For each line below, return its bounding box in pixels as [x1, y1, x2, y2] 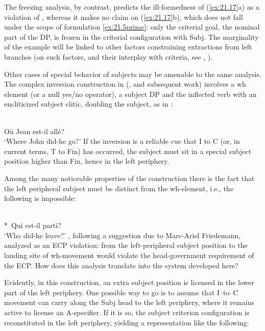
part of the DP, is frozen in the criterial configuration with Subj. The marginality [4, 31, 259, 42]
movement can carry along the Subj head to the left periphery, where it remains [4, 297, 254, 308]
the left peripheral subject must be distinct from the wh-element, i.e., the [4, 183, 234, 193]
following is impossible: [4, 193, 76, 203]
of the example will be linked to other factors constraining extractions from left [4, 41, 252, 52]
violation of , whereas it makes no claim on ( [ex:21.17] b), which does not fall [4, 11, 243, 22]
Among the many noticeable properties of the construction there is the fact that [4, 172, 255, 183]
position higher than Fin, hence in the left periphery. [4, 156, 170, 166]
